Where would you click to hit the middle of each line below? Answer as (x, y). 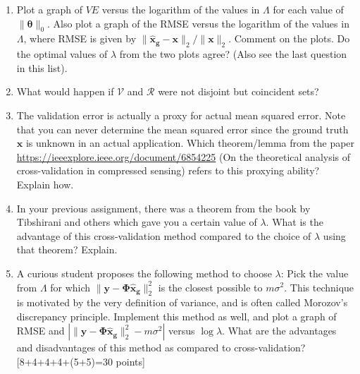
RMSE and (41, 331)
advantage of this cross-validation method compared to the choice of (164, 235)
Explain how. (45, 184)
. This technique (319, 287)
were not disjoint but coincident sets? (238, 91)
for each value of (308, 9)
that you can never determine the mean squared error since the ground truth (182, 129)
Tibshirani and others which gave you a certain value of (137, 222)
